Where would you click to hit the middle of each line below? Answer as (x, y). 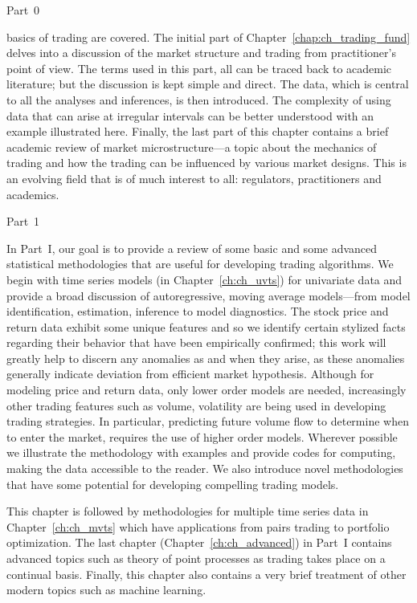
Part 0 (23, 10)
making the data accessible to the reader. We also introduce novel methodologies (205, 469)
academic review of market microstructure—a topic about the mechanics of (192, 147)
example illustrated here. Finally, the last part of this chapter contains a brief (198, 131)
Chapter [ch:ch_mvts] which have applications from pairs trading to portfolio (198, 526)
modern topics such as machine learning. (106, 590)
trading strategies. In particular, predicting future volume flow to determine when (208, 421)
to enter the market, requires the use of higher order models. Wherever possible (202, 436)
